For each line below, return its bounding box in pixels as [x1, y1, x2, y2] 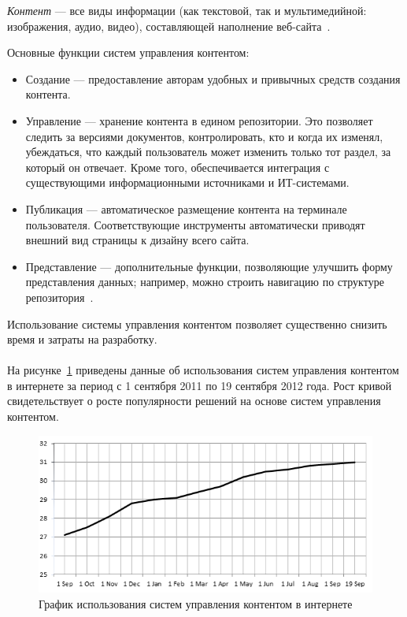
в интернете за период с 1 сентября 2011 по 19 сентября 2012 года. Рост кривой [7, 377, 392, 393]
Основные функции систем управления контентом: [7, 44, 250, 61]
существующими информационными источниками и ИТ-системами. [25, 174, 350, 191]
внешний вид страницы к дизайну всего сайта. [25, 232, 250, 248]
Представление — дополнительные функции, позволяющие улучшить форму [25, 258, 393, 274]
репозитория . [25, 288, 94, 305]
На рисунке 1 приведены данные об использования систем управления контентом [7, 362, 399, 378]
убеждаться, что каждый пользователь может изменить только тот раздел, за [25, 143, 391, 160]
